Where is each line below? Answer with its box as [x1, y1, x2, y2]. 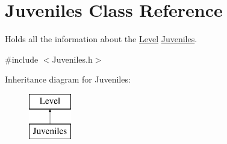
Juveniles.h [52, 52, 93, 65]
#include [5, 52, 39, 65]
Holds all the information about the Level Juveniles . [5, 33, 197, 45]
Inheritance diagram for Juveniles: [5, 73, 131, 86]
